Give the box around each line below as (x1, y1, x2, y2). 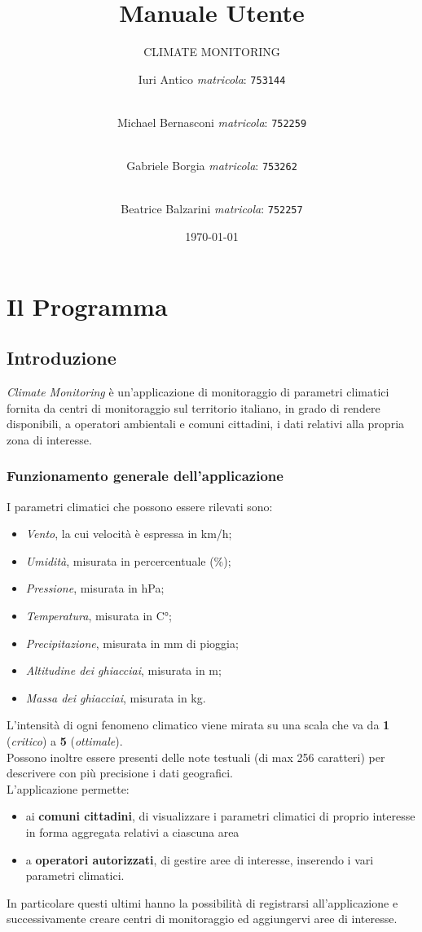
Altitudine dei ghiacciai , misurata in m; (25, 662, 222, 679)
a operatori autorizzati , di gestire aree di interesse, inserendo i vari (25, 851, 374, 868)
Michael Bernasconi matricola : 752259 (116, 113, 307, 130)
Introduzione (7, 345, 116, 370)
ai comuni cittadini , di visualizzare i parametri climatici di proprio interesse (25, 807, 415, 825)
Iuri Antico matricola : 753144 (138, 70, 286, 87)
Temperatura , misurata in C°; (25, 607, 172, 624)
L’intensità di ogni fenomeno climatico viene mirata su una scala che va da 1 (7, 716, 390, 733)
